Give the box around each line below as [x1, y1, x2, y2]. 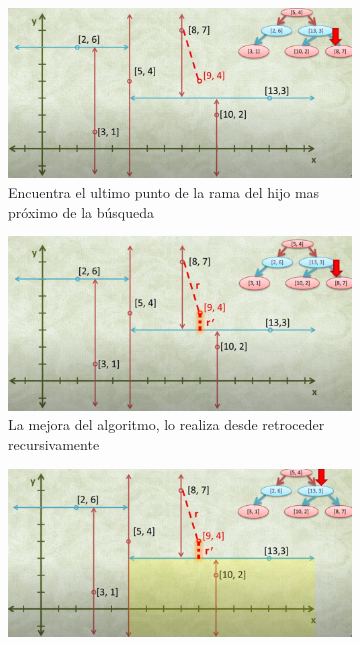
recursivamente [8, 433, 100, 454]
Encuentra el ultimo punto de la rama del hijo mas [8, 181, 320, 202]
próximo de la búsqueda [8, 201, 154, 222]
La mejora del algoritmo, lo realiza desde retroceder [8, 414, 325, 435]
